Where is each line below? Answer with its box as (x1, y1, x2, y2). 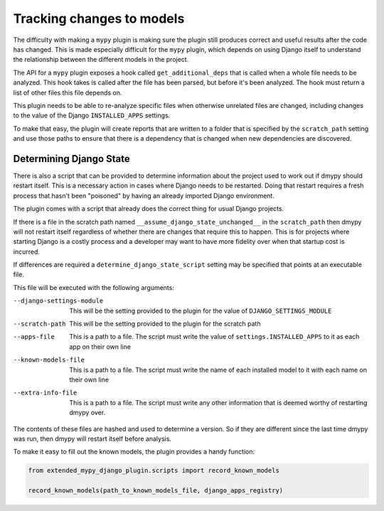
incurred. (13, 247, 41, 256)
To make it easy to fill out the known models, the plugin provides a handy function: (13, 448, 255, 456)
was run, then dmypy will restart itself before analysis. (13, 434, 172, 443)
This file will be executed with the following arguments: (13, 283, 174, 291)
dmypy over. (69, 409, 106, 417)
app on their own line (69, 342, 132, 351)
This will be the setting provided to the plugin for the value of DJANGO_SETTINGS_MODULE (69, 306, 332, 315)
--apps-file (13, 333, 55, 341)
